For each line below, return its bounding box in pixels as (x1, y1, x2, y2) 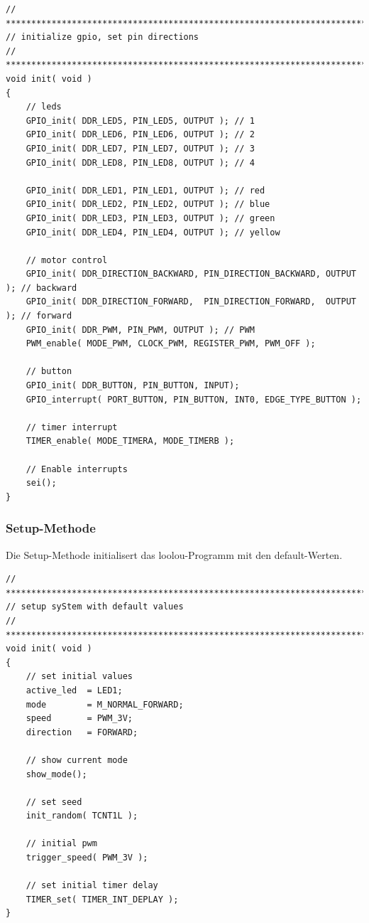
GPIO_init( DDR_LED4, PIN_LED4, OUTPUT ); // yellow (26, 227, 280, 238)
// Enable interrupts (26, 464, 128, 474)
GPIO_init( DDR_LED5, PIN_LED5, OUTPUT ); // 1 (26, 115, 255, 126)
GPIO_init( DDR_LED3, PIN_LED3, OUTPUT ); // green (26, 213, 275, 223)
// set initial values (26, 671, 133, 682)
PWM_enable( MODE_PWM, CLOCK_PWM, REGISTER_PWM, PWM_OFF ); (26, 338, 316, 349)
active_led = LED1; (26, 685, 123, 695)
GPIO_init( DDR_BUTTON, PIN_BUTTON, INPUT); (26, 380, 240, 391)
